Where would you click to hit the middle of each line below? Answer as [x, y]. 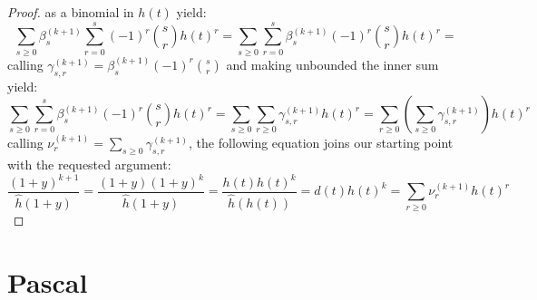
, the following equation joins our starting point [321, 143]
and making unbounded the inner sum [332, 64]
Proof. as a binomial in [71, 12]
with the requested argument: [89, 164]
